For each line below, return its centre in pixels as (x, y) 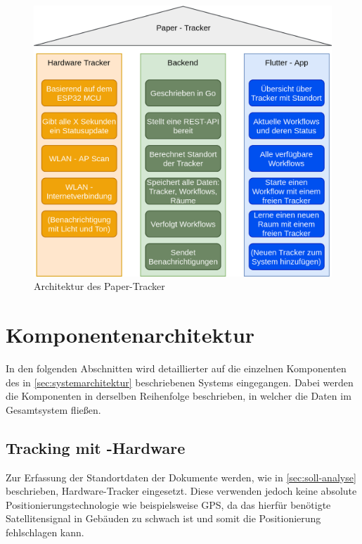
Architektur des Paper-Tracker (99, 286)
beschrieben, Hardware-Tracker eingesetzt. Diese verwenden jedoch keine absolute (181, 491)
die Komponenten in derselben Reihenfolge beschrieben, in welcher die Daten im (179, 396)
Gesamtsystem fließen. (53, 409)
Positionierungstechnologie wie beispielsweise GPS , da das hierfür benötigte (168, 504)
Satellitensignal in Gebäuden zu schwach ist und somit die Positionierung (163, 518)
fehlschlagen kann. (45, 532)
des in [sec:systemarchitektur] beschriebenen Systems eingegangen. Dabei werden (180, 382)
